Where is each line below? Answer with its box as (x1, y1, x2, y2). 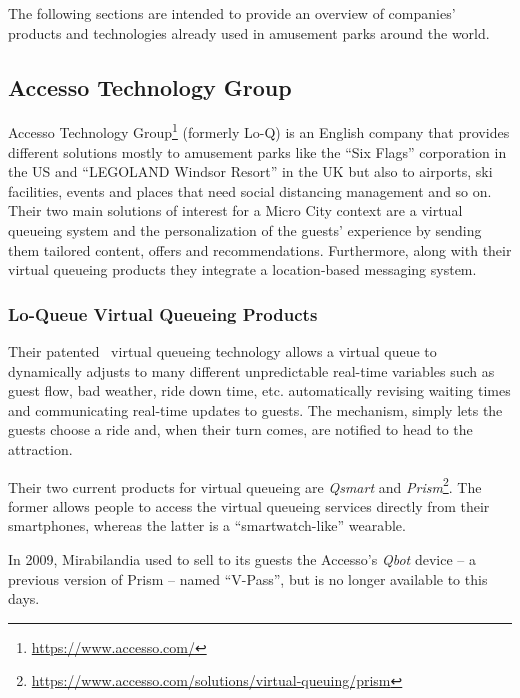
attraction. (8, 438, 73, 459)
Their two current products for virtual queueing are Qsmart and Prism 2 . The (8, 473, 482, 497)
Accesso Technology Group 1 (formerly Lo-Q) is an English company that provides (8, 119, 510, 143)
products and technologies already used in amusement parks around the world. (8, 22, 490, 43)
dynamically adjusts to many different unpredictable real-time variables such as (8, 360, 495, 381)
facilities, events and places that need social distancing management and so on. (8, 180, 492, 201)
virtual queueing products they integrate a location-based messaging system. (8, 259, 477, 280)
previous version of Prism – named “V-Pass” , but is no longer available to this (8, 568, 488, 589)
